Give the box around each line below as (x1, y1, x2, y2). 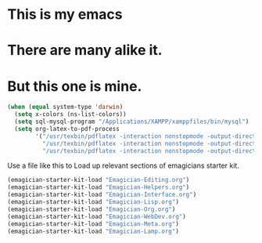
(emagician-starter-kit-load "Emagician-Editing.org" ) (7, 176, 190, 184)
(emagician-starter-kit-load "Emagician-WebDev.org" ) (7, 212, 187, 220)
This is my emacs (7, 5, 123, 24)
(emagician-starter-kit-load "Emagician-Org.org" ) (7, 205, 176, 213)
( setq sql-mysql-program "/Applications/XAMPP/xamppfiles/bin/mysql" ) (14, 118, 249, 126)
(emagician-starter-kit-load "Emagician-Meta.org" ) (7, 219, 179, 228)
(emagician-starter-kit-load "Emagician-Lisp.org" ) (7, 198, 179, 206)
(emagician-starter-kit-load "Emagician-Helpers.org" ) (7, 183, 190, 191)
